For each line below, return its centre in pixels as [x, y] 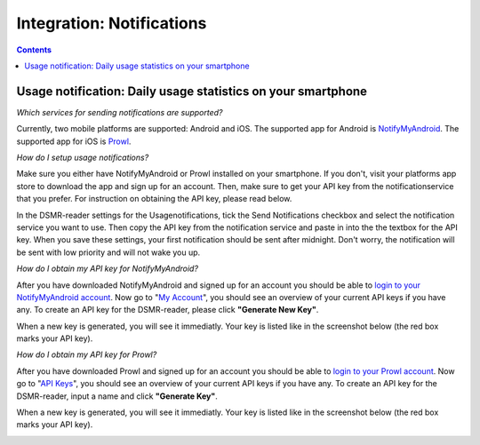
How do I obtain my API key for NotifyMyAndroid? [108, 269]
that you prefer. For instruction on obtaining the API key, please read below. [154, 199]
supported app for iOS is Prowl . [74, 141]
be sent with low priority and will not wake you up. [108, 252]
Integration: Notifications [112, 23]
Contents [34, 50]
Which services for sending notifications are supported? [120, 112]
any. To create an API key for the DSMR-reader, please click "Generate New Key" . [168, 310]
